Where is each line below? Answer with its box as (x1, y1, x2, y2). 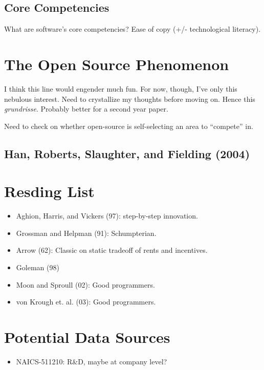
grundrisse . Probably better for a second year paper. (4, 103, 168, 114)
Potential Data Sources (4, 326, 170, 347)
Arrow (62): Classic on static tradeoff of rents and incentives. (16, 245, 208, 255)
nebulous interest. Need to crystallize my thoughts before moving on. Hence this (4, 93, 255, 104)
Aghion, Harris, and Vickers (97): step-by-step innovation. (16, 210, 198, 221)
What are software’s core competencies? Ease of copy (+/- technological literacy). (4, 24, 261, 34)
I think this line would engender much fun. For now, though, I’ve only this (4, 83, 237, 94)
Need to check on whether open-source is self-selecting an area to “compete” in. (4, 120, 253, 131)
